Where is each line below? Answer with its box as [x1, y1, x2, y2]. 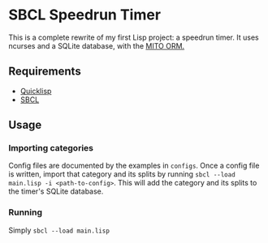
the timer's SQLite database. [8, 186, 104, 196]
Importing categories [8, 143, 93, 154]
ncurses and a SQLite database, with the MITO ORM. [8, 40, 185, 50]
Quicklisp [19, 86, 52, 96]
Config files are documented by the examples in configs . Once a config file [8, 160, 260, 171]
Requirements [8, 65, 81, 79]
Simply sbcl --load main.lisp [8, 225, 110, 235]
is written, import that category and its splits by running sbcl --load [8, 169, 236, 179]
